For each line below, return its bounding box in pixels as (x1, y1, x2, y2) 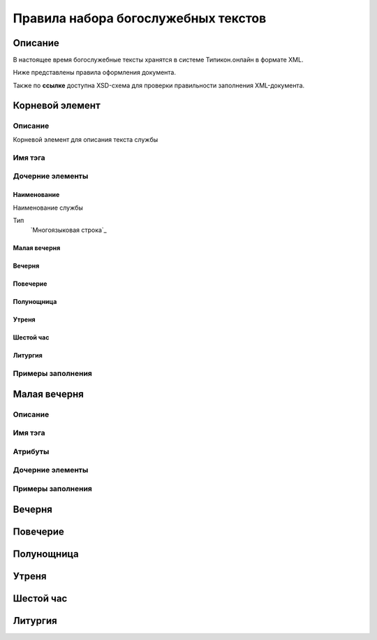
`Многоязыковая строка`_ (30, 226, 108, 234)
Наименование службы (13, 203, 84, 212)
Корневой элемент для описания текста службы (13, 136, 158, 143)
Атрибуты (13, 446, 50, 456)
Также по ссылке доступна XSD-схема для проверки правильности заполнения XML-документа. (13, 81, 305, 89)
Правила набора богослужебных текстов (13, 10, 267, 26)
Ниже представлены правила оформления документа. (13, 68, 176, 77)
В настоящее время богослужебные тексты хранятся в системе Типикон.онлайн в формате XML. (13, 56, 304, 64)
